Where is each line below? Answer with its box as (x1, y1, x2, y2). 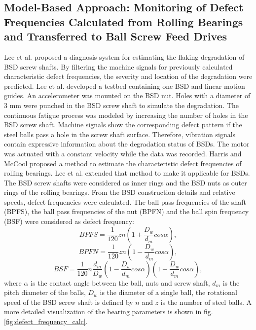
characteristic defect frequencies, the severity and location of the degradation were (4, 71, 253, 81)
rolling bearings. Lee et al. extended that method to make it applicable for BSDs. (4, 168, 250, 178)
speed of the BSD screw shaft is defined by (4, 296, 133, 307)
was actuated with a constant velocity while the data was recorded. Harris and (4, 148, 242, 158)
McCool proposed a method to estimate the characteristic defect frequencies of (4, 158, 242, 168)
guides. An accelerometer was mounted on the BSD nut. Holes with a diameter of (4, 90, 251, 101)
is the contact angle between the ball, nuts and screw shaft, (31, 277, 210, 288)
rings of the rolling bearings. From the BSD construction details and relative (4, 187, 235, 197)
